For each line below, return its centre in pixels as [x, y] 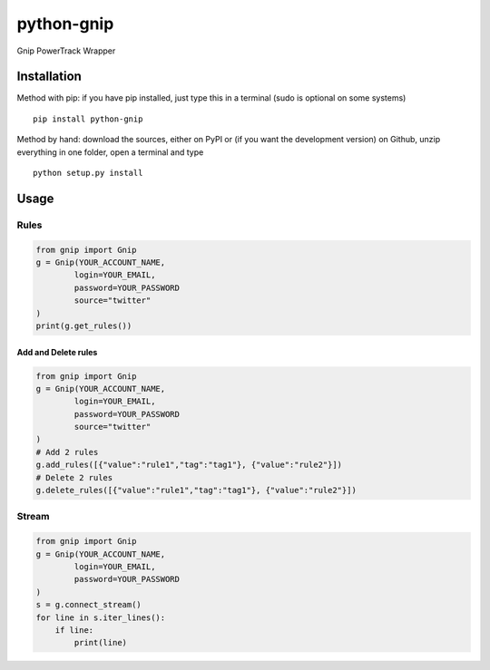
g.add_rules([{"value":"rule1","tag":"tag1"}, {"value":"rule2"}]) [189, 465]
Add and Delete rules [57, 352]
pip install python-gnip [88, 119]
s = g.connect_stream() [89, 605]
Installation [49, 77]
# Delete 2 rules [74, 477]
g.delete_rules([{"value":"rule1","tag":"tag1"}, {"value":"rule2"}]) [196, 490]
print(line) [100, 643]
